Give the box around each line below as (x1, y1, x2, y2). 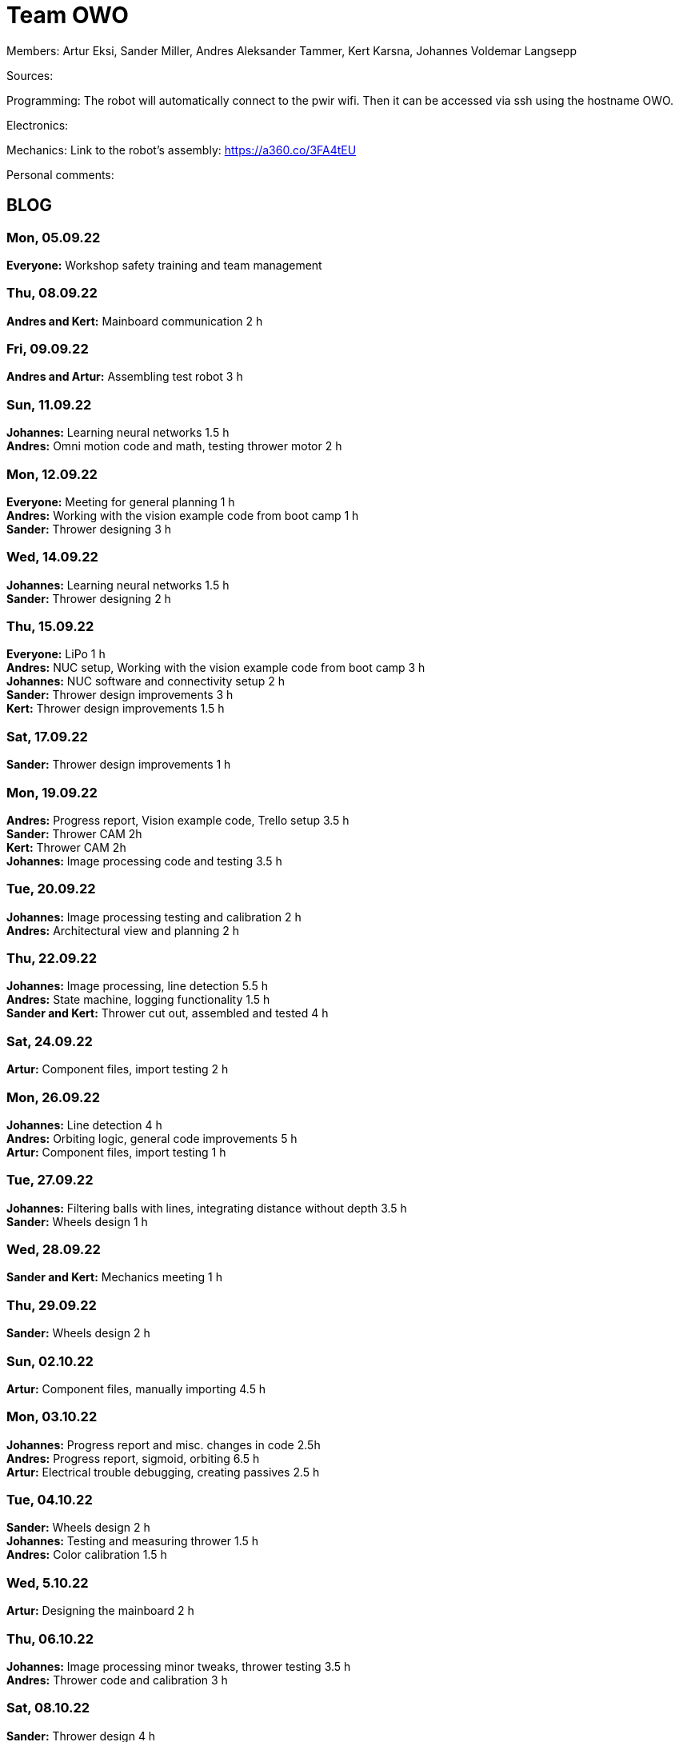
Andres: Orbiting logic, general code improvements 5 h (6, 1131, 298, 1145)
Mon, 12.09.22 (6, 465, 98, 482)
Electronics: (6, 118, 69, 132)
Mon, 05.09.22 (6, 229, 101, 246)
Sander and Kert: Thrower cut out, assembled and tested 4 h (6, 1006, 329, 1021)
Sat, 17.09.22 (6, 728, 88, 745)
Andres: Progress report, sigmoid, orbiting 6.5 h (6, 1451, 260, 1465)
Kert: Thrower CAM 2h (6, 840, 126, 854)
